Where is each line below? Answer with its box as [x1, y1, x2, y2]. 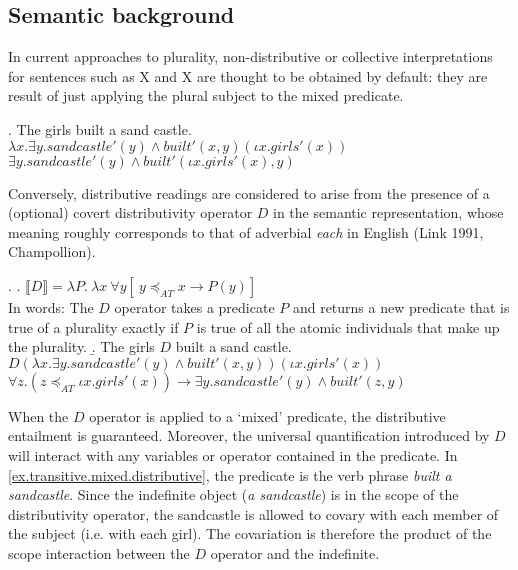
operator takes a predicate [114, 296, 275, 317]
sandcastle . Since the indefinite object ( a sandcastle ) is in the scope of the [8, 484, 459, 505]
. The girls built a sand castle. [8, 118, 192, 139]
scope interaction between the [8, 542, 190, 563]
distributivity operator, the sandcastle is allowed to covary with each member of [8, 503, 499, 524]
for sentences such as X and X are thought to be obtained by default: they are [8, 65, 488, 86]
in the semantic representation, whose [273, 202, 504, 223]
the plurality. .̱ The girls [8, 336, 155, 357]
